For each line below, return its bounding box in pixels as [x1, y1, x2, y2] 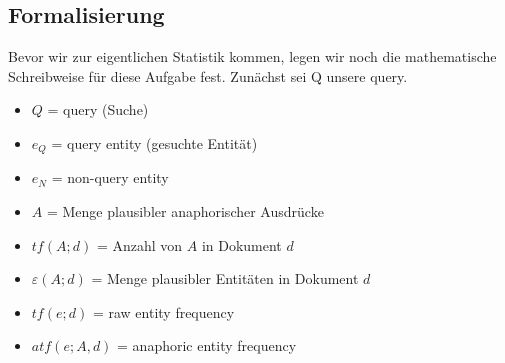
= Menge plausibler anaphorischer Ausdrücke [46, 201, 324, 222]
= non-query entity [51, 167, 169, 188]
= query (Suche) [47, 99, 149, 120]
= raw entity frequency [92, 301, 235, 322]
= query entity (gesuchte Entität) [51, 132, 258, 153]
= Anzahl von [96, 234, 183, 255]
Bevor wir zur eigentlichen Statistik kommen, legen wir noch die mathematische [8, 46, 497, 67]
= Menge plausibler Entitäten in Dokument [91, 268, 359, 289]
